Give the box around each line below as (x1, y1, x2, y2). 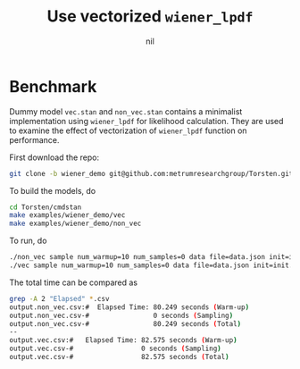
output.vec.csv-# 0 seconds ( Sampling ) (9, 344, 221, 354)
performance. (9, 134, 60, 145)
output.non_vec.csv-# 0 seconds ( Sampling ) (9, 311, 234, 320)
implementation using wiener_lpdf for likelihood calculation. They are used (9, 115, 284, 126)
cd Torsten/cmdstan (9, 203, 82, 212)
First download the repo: (9, 152, 100, 163)
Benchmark (9, 76, 97, 96)
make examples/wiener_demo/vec (9, 211, 126, 220)
